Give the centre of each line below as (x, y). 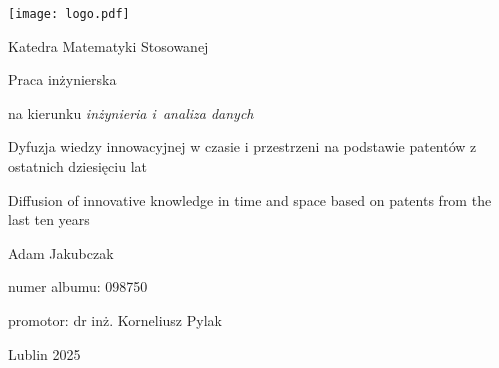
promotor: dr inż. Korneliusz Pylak (115, 320)
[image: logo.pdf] (69, 14)
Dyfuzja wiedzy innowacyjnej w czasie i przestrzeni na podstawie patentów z (242, 146)
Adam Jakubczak (61, 252)
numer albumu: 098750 (78, 286)
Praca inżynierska (62, 79)
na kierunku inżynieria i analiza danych (131, 112)
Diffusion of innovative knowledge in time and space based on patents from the (250, 199)
